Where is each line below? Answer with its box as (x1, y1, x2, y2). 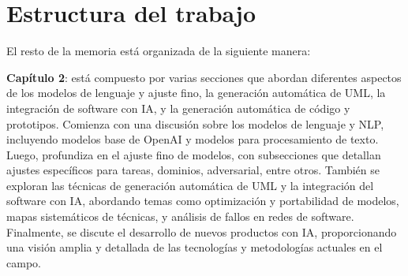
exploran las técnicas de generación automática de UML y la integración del (6, 177, 374, 193)
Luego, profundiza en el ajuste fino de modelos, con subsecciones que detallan (6, 146, 381, 162)
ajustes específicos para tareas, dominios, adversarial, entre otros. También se (6, 162, 380, 178)
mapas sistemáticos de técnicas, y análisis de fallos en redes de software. (6, 208, 354, 225)
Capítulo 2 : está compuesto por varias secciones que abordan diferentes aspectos (6, 69, 402, 85)
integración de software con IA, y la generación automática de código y (6, 99, 350, 116)
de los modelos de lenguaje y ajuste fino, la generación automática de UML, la (6, 84, 386, 101)
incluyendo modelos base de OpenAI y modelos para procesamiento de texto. (6, 131, 379, 147)
